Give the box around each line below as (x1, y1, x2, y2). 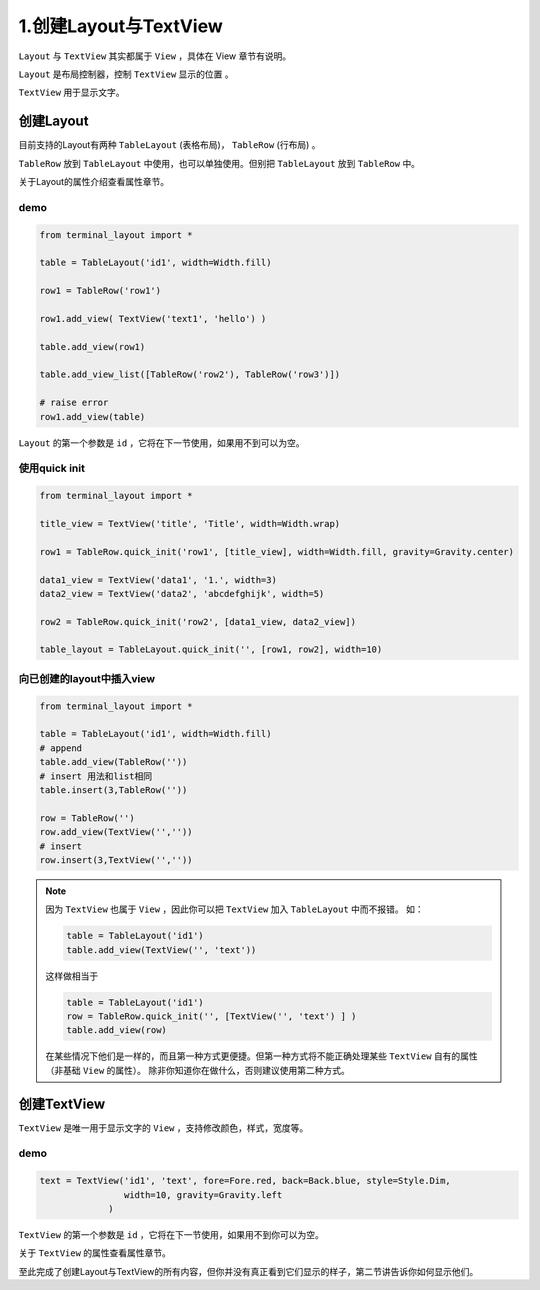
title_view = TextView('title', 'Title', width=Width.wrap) (39, 518, 341, 529)
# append (39, 742, 83, 754)
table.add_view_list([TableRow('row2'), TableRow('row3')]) (39, 369, 341, 380)
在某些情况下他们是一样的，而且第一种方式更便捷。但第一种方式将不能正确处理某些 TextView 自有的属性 (45, 1050, 479, 1062)
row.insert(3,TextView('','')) (39, 854, 194, 865)
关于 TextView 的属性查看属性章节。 (18, 1247, 172, 1259)
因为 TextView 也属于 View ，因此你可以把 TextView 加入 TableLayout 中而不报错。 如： (45, 903, 424, 915)
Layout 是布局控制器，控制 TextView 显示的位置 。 (18, 68, 234, 80)
